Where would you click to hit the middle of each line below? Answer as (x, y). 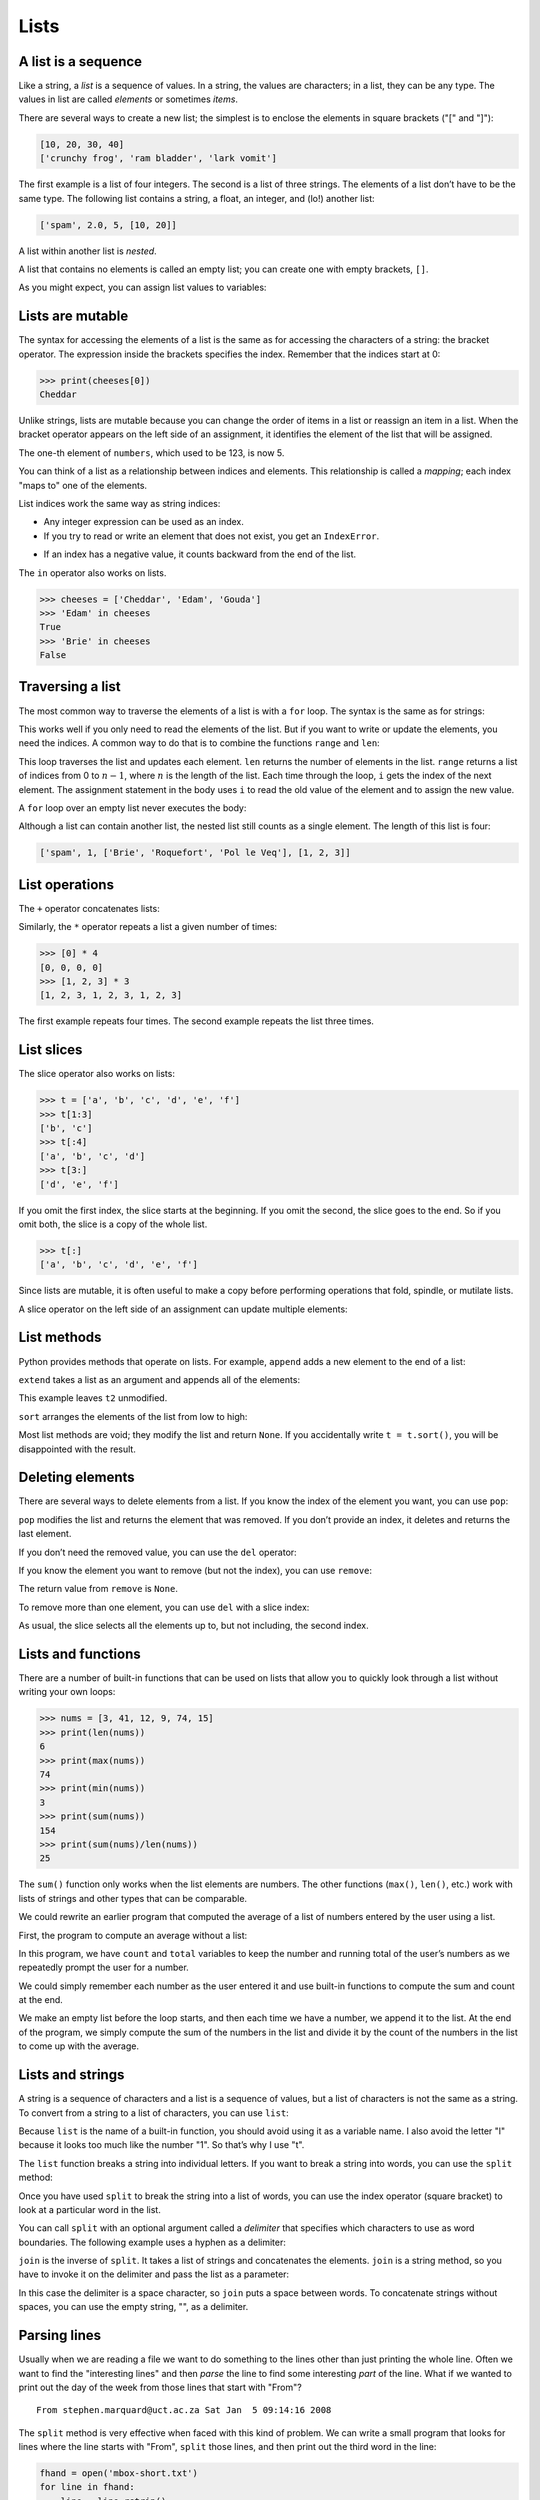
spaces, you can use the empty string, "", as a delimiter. (133, 2307)
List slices (50, 1050)
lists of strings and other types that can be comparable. (133, 1898)
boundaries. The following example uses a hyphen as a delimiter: (152, 2242)
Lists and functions (80, 1653)
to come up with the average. (79, 2046)
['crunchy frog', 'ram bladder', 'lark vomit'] (158, 158)
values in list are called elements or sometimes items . (128, 99)
